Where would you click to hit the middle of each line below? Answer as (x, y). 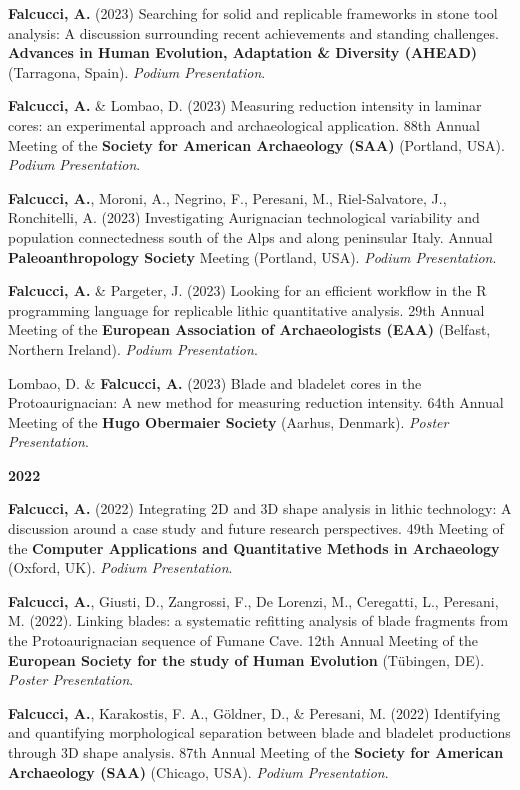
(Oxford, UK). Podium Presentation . (120, 567)
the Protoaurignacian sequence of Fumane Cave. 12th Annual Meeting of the (243, 640)
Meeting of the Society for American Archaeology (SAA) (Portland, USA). (256, 144)
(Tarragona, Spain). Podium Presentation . (137, 71)
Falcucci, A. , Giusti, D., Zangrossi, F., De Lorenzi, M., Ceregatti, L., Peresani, (253, 600)
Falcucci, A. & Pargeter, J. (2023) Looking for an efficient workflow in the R (247, 290)
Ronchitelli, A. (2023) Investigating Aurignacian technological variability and (244, 217)
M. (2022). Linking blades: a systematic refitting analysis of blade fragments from (258, 620)
